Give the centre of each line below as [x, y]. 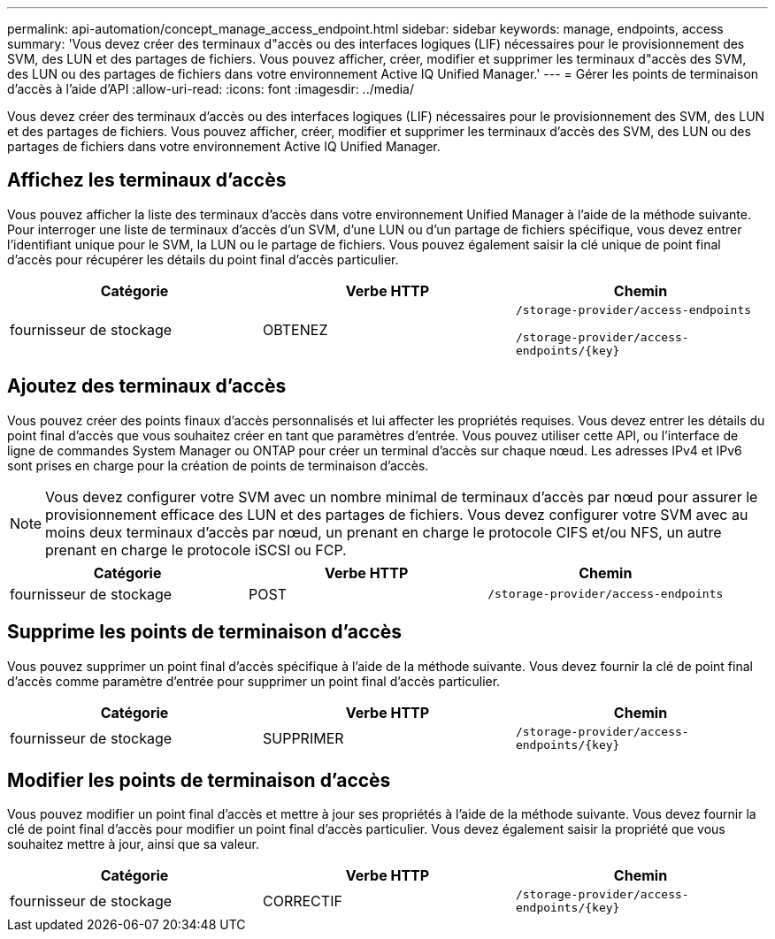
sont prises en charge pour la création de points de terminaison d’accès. [218, 465]
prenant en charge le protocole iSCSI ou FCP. [196, 550]
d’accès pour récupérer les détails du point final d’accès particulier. [203, 259]
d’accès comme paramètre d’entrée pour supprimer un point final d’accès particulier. [254, 681]
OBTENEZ [295, 330]
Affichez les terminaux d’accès [147, 180]
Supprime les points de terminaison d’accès [205, 632]
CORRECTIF [302, 901]
